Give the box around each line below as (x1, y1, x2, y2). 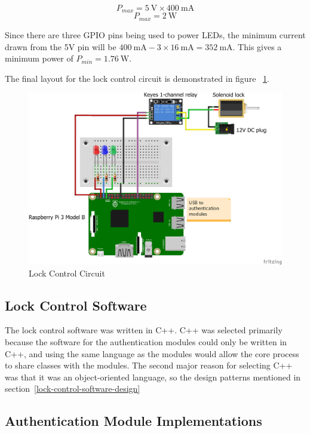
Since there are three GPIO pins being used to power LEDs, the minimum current (5, 28, 306, 41)
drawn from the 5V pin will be (5, 40, 116, 53)
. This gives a (232, 40, 282, 53)
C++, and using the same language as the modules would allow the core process (5, 347, 299, 360)
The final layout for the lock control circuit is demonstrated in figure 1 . (5, 72, 269, 84)
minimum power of (5, 52, 73, 65)
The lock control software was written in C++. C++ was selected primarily (5, 324, 283, 336)
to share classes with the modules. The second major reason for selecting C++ (5, 359, 293, 371)
